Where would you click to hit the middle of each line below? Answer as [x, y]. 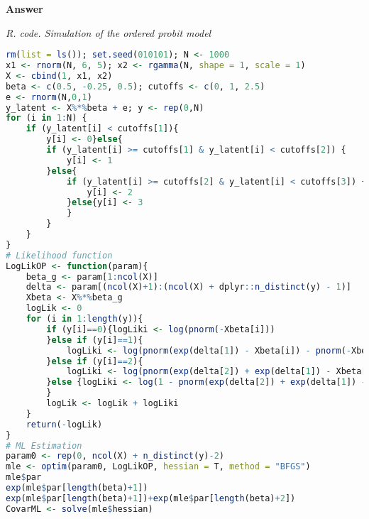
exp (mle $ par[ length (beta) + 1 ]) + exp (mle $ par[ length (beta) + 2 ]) [151, 498]
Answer [24, 9]
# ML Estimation [44, 446]
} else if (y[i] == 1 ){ [95, 340]
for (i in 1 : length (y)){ [84, 319]
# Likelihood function [59, 255]
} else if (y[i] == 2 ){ [95, 361]
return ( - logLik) [64, 424]
